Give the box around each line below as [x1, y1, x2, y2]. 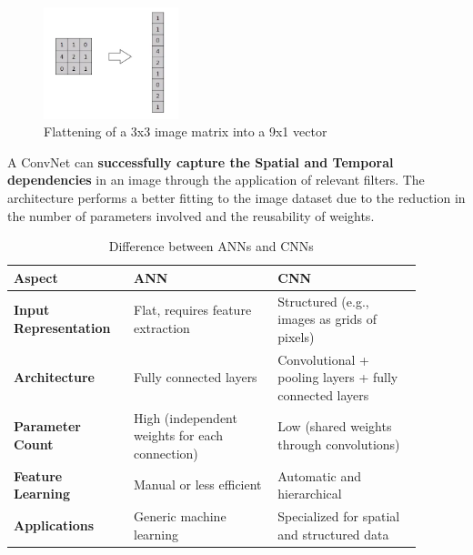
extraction [133, 318, 190, 337]
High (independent [133, 408, 237, 427]
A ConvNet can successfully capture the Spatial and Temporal [7, 152, 394, 171]
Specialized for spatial [277, 507, 400, 526]
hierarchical [277, 484, 342, 503]
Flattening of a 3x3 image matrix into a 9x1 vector [44, 122, 327, 141]
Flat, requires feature [133, 300, 252, 319]
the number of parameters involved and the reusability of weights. [7, 206, 375, 225]
